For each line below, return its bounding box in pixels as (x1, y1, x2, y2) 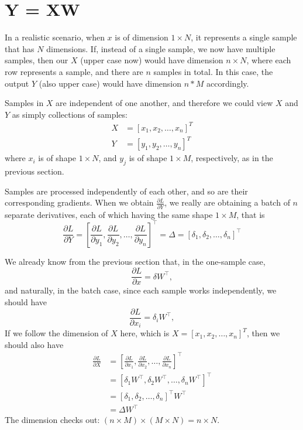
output (5, 77, 29, 89)
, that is (236, 208, 265, 220)
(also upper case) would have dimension (39, 77, 182, 89)
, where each (246, 54, 291, 66)
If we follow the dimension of (5, 327, 108, 339)
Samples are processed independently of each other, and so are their (5, 185, 248, 197)
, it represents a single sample (191, 31, 297, 43)
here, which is (120, 327, 170, 339)
